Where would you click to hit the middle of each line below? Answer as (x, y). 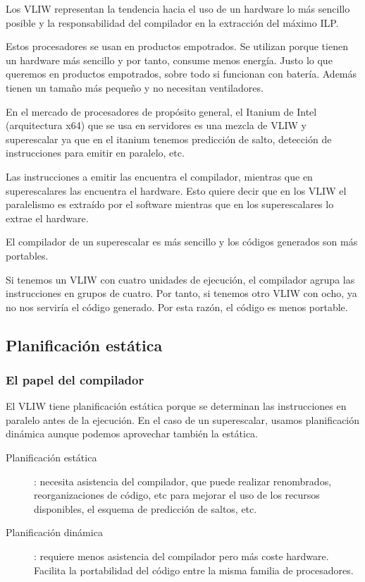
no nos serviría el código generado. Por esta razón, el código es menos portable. (177, 307)
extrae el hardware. (47, 218)
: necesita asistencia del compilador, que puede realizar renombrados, (183, 481)
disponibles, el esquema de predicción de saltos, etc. (146, 508)
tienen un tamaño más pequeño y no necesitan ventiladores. (135, 87)
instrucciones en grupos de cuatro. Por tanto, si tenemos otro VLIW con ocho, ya (181, 293)
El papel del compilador (75, 379)
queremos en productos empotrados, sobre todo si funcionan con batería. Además (181, 74)
